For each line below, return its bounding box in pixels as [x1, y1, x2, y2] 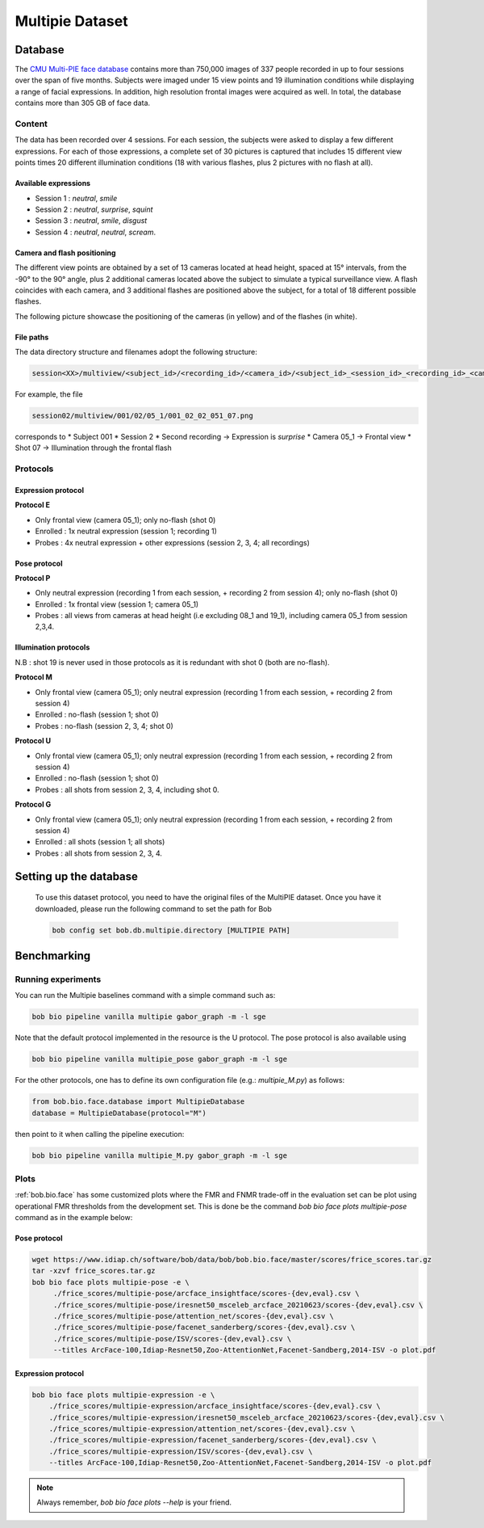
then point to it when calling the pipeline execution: [15, 1129, 185, 1139]
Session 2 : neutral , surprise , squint [35, 204, 153, 214]
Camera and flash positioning [15, 247, 116, 258]
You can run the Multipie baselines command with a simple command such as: [15, 991, 276, 1000]
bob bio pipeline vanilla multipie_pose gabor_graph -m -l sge [31, 1054, 288, 1064]
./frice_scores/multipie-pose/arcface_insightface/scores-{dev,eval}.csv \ [52, 1289, 360, 1299]
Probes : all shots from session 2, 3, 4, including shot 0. [35, 785, 219, 794]
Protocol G [15, 800, 52, 810]
